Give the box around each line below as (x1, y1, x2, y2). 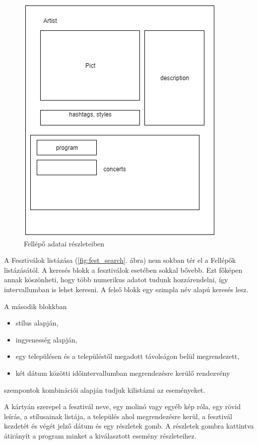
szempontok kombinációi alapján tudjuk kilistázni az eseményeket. (4, 384, 205, 395)
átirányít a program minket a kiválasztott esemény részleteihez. (4, 430, 196, 441)
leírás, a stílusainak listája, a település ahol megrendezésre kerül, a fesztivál (4, 411, 232, 421)
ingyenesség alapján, (15, 334, 77, 344)
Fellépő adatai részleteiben (24, 238, 105, 248)
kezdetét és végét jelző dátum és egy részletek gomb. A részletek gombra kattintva (4, 421, 254, 431)
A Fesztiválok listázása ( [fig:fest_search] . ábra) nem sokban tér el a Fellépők (4, 255, 236, 265)
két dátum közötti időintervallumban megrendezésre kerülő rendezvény (15, 367, 230, 378)
